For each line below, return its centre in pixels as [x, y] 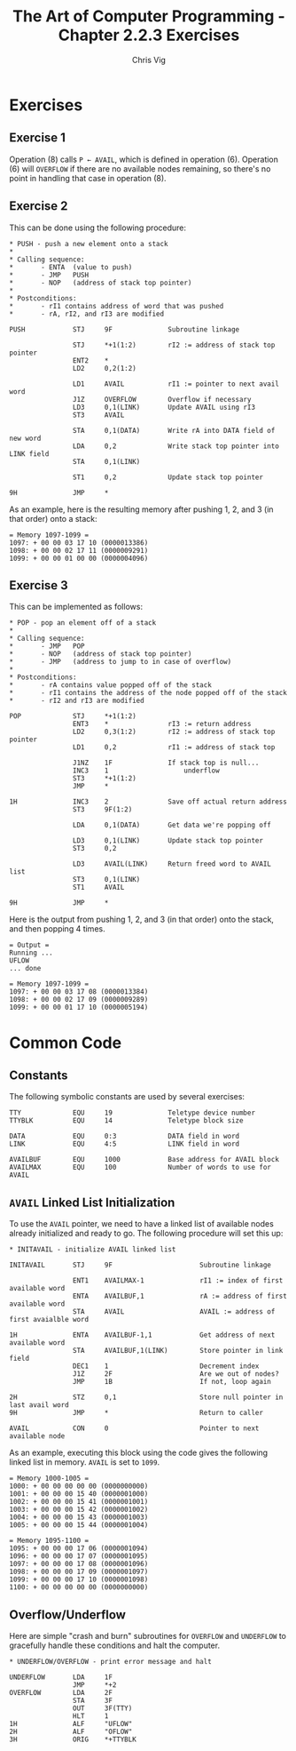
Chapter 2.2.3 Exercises [149, 35]
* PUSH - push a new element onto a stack [89, 244]
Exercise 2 [39, 206]
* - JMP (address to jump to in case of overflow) [121, 662]
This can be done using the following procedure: [98, 228]
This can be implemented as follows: [76, 607]
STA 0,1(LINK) [106, 461]
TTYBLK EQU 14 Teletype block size [126, 1121]
